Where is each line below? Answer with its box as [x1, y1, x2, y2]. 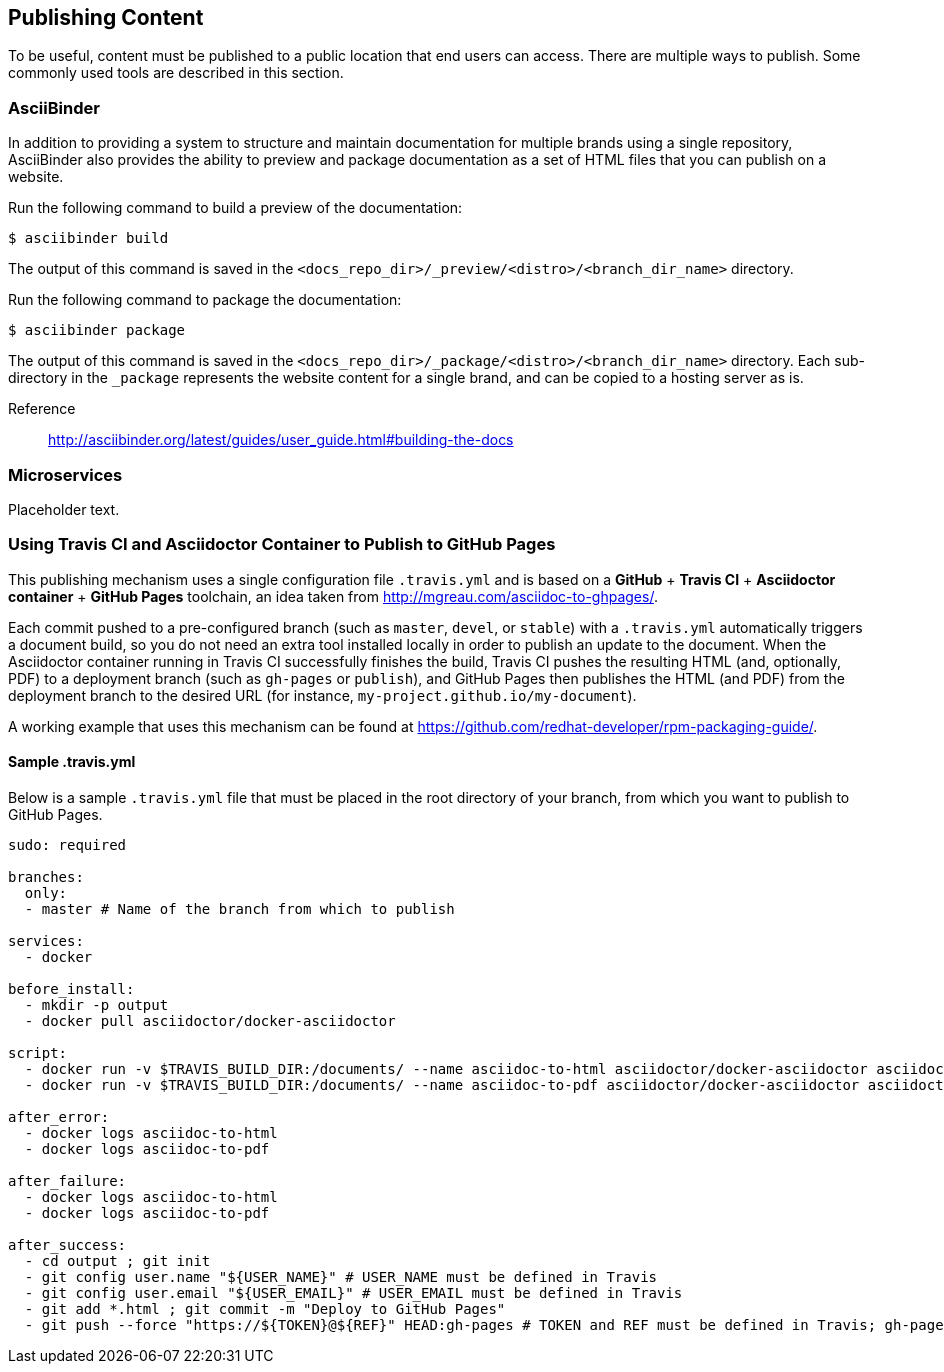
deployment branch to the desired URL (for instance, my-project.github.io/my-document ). [8, 686, 637, 704]
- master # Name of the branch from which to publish [24, 900, 455, 917]
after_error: [8, 1108, 110, 1125]
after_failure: [8, 1172, 127, 1189]
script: [8, 1044, 68, 1061]
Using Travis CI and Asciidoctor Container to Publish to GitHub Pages [8, 534, 556, 555]
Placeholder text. [8, 500, 120, 518]
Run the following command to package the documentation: [8, 291, 402, 309]
